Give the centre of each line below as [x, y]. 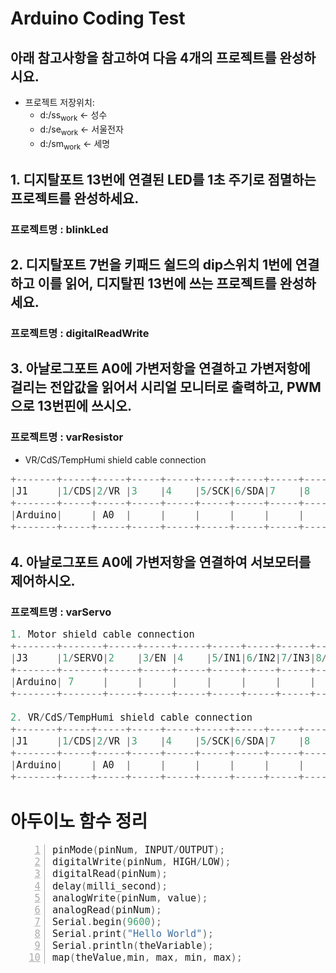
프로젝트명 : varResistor [67, 437]
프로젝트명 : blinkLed [59, 229]
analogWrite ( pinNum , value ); [130, 898]
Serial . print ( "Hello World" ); [133, 933]
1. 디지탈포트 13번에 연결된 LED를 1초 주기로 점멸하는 [163, 179]
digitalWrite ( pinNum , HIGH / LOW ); [142, 862]
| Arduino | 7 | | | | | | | [163, 682]
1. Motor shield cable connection [102, 634]
